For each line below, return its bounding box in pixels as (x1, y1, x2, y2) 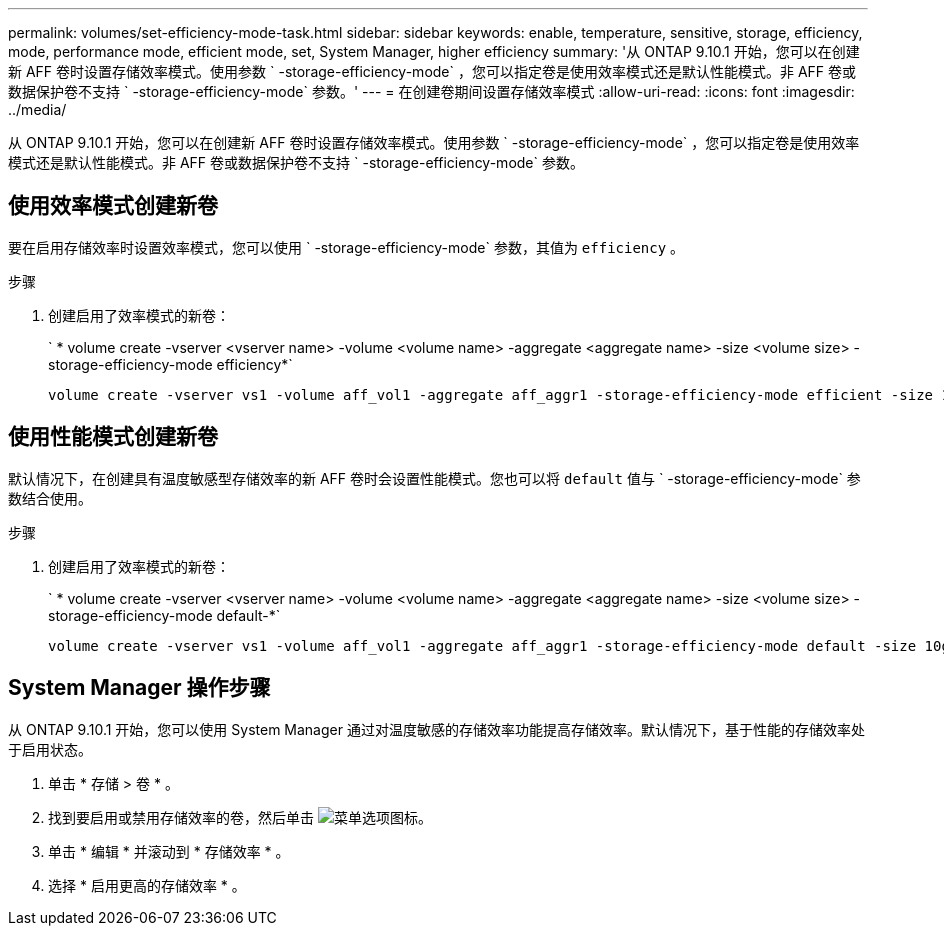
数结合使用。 (8, 489, 92, 507)
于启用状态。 (8, 740, 92, 758)
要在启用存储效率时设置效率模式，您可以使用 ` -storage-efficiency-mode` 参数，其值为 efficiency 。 (8, 238, 685, 256)
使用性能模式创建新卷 (8, 424, 218, 450)
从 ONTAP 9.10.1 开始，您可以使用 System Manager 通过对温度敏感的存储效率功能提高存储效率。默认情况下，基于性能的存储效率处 (8, 720, 865, 738)
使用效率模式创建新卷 (8, 193, 218, 219)
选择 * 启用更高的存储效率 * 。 (48, 876, 246, 894)
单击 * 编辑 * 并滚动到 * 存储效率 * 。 (48, 842, 290, 860)
